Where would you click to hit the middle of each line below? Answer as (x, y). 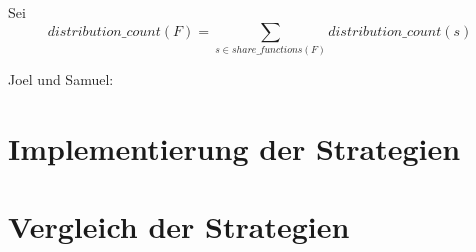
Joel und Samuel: (61, 78)
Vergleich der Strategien (179, 226)
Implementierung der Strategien (234, 147)
